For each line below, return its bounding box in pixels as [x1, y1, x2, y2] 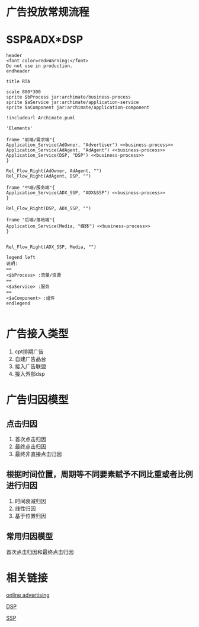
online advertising [6, 591, 50, 598]
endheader [6, 68, 31, 74]
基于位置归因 [14, 512, 46, 520]
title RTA [6, 78, 31, 85]
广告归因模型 [6, 393, 69, 407]
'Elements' [6, 125, 33, 131]
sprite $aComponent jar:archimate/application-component [6, 104, 150, 110]
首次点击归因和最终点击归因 [6, 548, 74, 555]
